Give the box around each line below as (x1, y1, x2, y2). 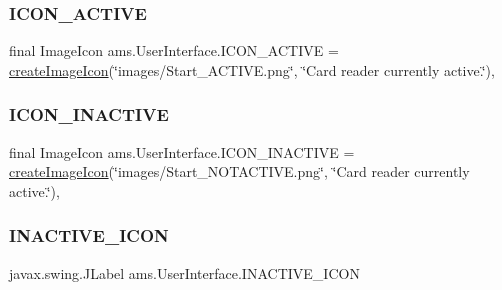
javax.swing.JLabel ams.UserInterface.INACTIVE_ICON (9, 262, 360, 283)
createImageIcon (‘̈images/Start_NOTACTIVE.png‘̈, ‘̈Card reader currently (9, 161, 470, 182)
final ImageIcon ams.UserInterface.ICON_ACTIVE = (9, 40, 339, 61)
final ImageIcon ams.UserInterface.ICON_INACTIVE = (9, 141, 355, 162)
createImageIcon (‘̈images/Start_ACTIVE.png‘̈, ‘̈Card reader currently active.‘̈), (9, 59, 495, 80)
